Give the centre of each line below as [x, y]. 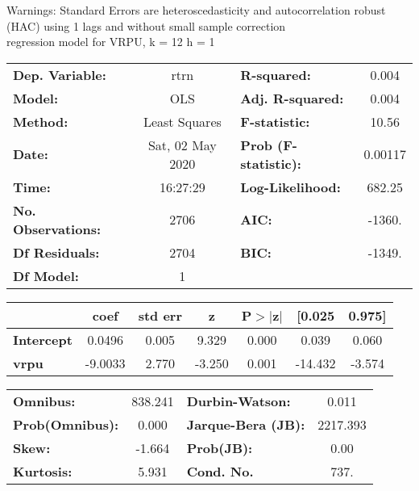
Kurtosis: [43, 471]
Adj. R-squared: [292, 98]
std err [160, 315]
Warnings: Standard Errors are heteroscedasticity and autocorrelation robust [196, 10]
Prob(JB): [220, 447]
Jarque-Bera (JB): [246, 424]
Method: [41, 121]
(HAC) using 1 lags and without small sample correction [146, 25]
